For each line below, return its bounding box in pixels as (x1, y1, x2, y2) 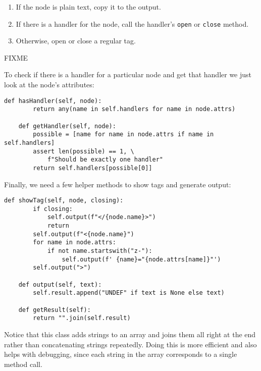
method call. (4, 358, 42, 369)
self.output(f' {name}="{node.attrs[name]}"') (62, 255, 221, 263)
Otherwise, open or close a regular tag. (16, 35, 136, 46)
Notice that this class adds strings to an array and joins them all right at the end (4, 329, 256, 339)
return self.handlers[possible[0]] (33, 164, 152, 172)
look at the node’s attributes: (4, 79, 94, 90)
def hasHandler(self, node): (4, 97, 102, 104)
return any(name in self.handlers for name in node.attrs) (33, 105, 236, 113)
